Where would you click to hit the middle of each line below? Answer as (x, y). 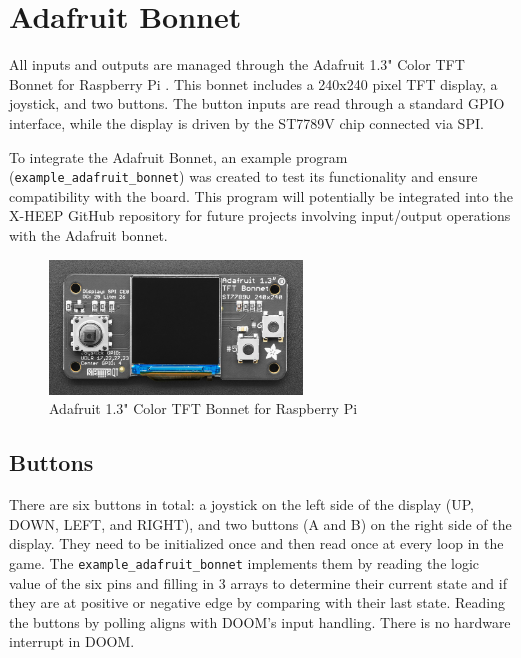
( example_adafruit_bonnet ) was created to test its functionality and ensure (243, 176)
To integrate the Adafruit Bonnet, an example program (178, 156)
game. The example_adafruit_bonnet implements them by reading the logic (244, 562)
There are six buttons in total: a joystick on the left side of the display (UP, (241, 504)
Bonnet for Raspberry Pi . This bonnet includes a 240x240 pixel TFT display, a (253, 83)
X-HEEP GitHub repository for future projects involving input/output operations (260, 215)
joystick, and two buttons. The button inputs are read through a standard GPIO (257, 103)
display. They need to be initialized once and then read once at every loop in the (256, 543)
